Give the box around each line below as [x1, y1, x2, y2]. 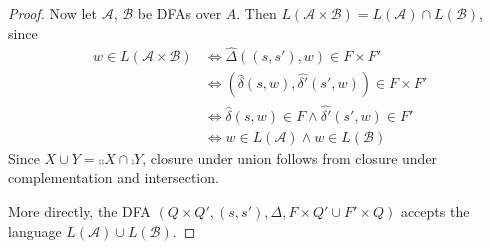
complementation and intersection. [8, 167, 219, 188]
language [8, 220, 62, 241]
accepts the [400, 200, 470, 221]
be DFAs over [137, 3, 222, 23]
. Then [236, 3, 277, 23]
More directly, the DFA [8, 200, 151, 221]
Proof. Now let [8, 3, 97, 23]
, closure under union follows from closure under [142, 147, 438, 168]
